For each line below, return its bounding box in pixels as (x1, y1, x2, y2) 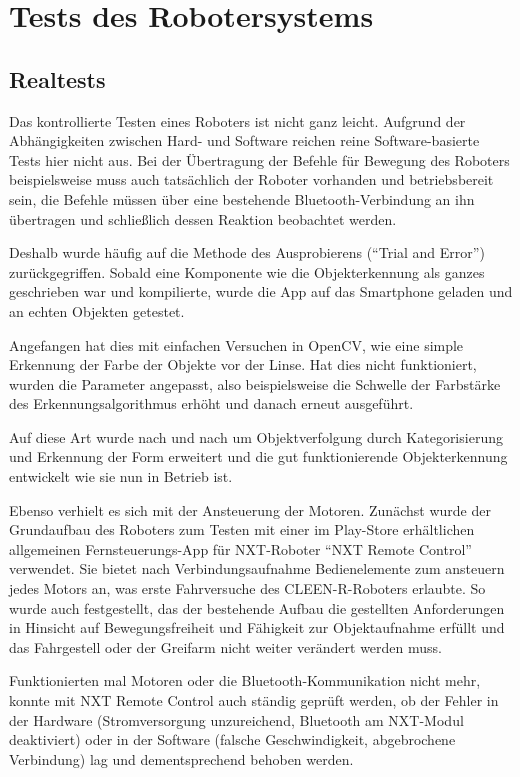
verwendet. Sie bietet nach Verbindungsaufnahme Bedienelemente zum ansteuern (9, 558, 505, 579)
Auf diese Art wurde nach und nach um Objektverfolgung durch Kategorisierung (9, 426, 503, 447)
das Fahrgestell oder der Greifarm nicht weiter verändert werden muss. (9, 636, 442, 657)
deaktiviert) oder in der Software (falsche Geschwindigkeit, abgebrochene (9, 729, 456, 750)
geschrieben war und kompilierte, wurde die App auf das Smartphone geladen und (9, 281, 513, 302)
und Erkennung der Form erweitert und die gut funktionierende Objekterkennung (9, 446, 508, 467)
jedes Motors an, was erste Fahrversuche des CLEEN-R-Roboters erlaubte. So (9, 578, 486, 599)
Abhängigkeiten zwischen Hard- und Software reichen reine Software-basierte (9, 130, 480, 151)
